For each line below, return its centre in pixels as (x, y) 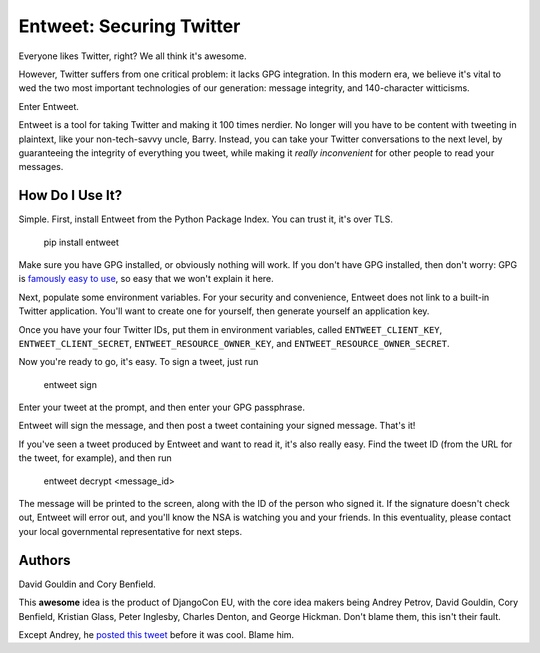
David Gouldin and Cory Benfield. (87, 584)
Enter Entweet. (49, 106)
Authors (44, 560)
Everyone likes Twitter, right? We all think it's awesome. (132, 56)
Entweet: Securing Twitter (129, 26)
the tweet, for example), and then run (95, 458)
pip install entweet (81, 242)
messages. (41, 167)
